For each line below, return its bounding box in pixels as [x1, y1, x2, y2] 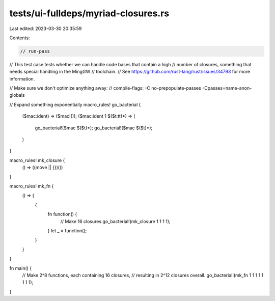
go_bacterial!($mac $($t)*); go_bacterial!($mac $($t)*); [35, 125, 153, 131]
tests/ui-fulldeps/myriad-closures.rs [9, 8, 170, 19]
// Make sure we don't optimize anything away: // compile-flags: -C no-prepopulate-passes [9, 85, 201, 91]
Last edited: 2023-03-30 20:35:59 [9, 25, 82, 32]
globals [9, 92, 25, 98]
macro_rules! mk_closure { [9, 157, 65, 163]
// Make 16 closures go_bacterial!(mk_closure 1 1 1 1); [60, 218, 171, 224]
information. [9, 75, 35, 81]
